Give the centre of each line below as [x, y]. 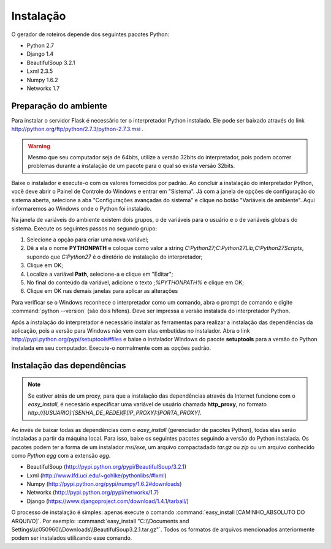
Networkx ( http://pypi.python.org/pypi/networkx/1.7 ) [93, 493]
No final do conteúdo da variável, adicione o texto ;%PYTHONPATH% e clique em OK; [135, 282]
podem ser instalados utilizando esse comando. [72, 538]
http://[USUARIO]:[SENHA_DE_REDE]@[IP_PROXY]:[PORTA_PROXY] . [115, 413]
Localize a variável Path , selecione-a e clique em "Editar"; [100, 274]
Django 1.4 [40, 54]
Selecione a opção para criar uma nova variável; [88, 240]
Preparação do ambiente [59, 106]
